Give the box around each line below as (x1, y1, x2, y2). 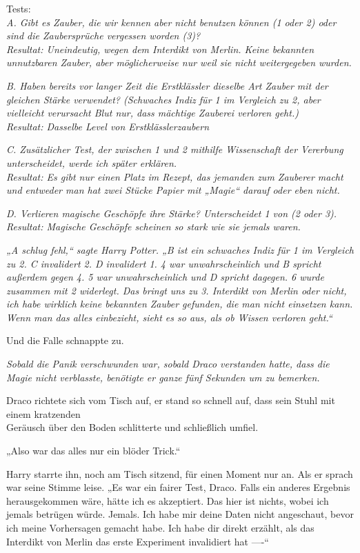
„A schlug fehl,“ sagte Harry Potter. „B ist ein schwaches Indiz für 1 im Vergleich (6, 242, 354, 257)
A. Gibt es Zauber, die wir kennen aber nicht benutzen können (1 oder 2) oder (6, 14, 337, 29)
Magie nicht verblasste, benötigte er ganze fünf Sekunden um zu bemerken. (6, 370, 320, 384)
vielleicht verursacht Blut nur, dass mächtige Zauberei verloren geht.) (6, 105, 299, 120)
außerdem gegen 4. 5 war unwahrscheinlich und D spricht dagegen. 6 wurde (6, 270, 324, 284)
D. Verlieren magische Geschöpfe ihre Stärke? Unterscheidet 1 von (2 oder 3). (6, 205, 337, 220)
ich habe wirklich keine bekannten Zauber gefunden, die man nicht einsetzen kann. (6, 296, 353, 311)
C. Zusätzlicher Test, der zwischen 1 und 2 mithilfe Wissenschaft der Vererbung (6, 142, 343, 157)
